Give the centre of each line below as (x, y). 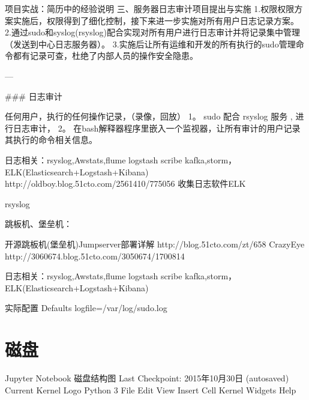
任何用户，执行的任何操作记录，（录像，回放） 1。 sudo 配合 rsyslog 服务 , (149, 116)
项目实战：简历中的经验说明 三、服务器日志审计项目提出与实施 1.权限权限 (150, 8)
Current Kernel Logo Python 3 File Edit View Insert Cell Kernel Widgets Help (151, 389)
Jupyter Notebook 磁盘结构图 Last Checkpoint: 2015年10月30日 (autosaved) (147, 378)
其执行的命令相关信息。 (51, 140)
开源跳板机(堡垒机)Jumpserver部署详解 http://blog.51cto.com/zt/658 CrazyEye (155, 244)
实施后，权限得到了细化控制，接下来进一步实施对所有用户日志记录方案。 (156, 20)
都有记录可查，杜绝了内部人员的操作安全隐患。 (105, 56)
